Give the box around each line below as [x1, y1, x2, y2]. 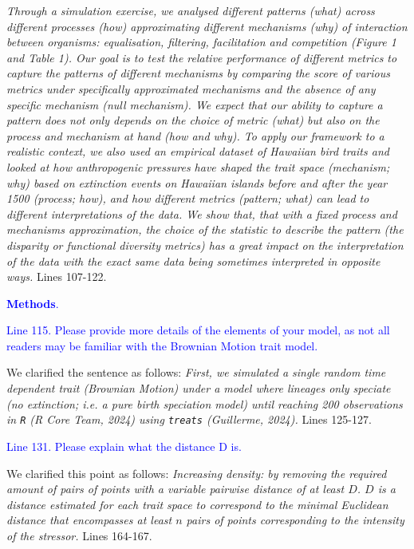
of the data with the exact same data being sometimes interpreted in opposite [6, 252, 380, 269]
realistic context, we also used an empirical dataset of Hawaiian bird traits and [6, 143, 389, 160]
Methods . [6, 294, 59, 311]
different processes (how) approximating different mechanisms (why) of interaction [6, 18, 408, 34]
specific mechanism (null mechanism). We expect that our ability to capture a [6, 96, 383, 113]
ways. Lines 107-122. [6, 268, 107, 285]
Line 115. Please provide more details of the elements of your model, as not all [6, 322, 390, 338]
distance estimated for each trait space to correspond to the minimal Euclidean [6, 496, 388, 512]
